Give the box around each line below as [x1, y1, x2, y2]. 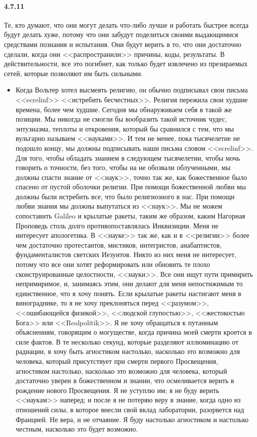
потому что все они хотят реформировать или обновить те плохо [15, 259, 210, 269]
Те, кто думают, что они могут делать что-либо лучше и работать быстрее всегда [4, 19, 249, 30]
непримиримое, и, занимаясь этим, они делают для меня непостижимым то [15, 278, 243, 289]
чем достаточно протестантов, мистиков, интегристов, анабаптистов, [15, 239, 222, 250]
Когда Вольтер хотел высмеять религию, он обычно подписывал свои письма [15, 85, 248, 95]
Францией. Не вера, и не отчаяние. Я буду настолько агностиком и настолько [15, 414, 249, 424]
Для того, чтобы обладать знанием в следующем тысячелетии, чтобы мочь [15, 152, 240, 163]
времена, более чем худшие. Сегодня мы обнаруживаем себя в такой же [15, 104, 232, 114]
